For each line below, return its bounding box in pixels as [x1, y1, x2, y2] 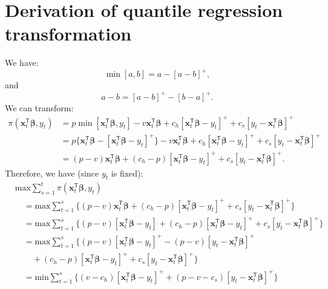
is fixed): [111, 166, 143, 179]
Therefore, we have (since [5, 166, 99, 179]
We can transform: [5, 101, 74, 114]
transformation [5, 21, 132, 46]
